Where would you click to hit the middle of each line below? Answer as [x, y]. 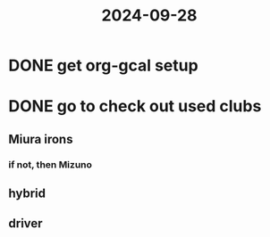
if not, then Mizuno [51, 164]
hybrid [27, 194]
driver [25, 224]
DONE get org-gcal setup [103, 65]
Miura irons [41, 139]
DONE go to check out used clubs [135, 106]
